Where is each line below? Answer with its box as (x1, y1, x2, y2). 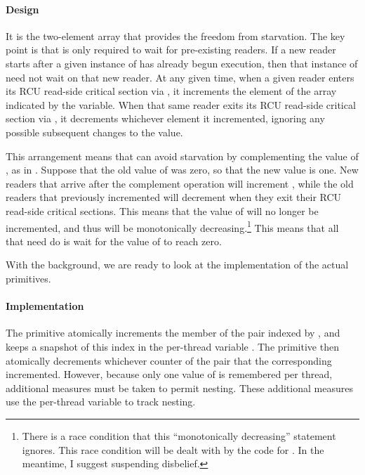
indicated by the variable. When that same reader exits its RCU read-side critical (6, 97, 356, 112)
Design (6, 1, 39, 16)
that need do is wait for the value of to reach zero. (6, 233, 222, 248)
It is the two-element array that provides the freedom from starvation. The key (6, 28, 345, 43)
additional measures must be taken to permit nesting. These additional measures (6, 380, 353, 395)
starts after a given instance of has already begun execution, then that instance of (6, 56, 358, 70)
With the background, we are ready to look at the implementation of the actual (6, 257, 349, 272)
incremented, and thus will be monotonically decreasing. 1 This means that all (6, 218, 339, 235)
